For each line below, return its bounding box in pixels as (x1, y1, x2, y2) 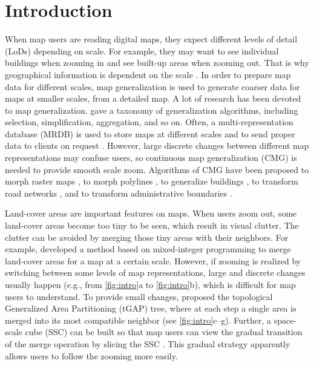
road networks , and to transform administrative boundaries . (5, 186, 232, 199)
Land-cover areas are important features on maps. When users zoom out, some (5, 207, 297, 220)
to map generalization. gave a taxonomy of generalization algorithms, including (5, 103, 298, 116)
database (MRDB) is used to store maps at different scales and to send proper (5, 127, 295, 140)
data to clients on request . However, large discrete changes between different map (5, 139, 309, 152)
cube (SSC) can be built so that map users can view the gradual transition (25, 325, 303, 338)
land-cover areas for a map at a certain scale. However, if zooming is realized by (5, 254, 301, 267)
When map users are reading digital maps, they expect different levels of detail (5, 33, 298, 45)
